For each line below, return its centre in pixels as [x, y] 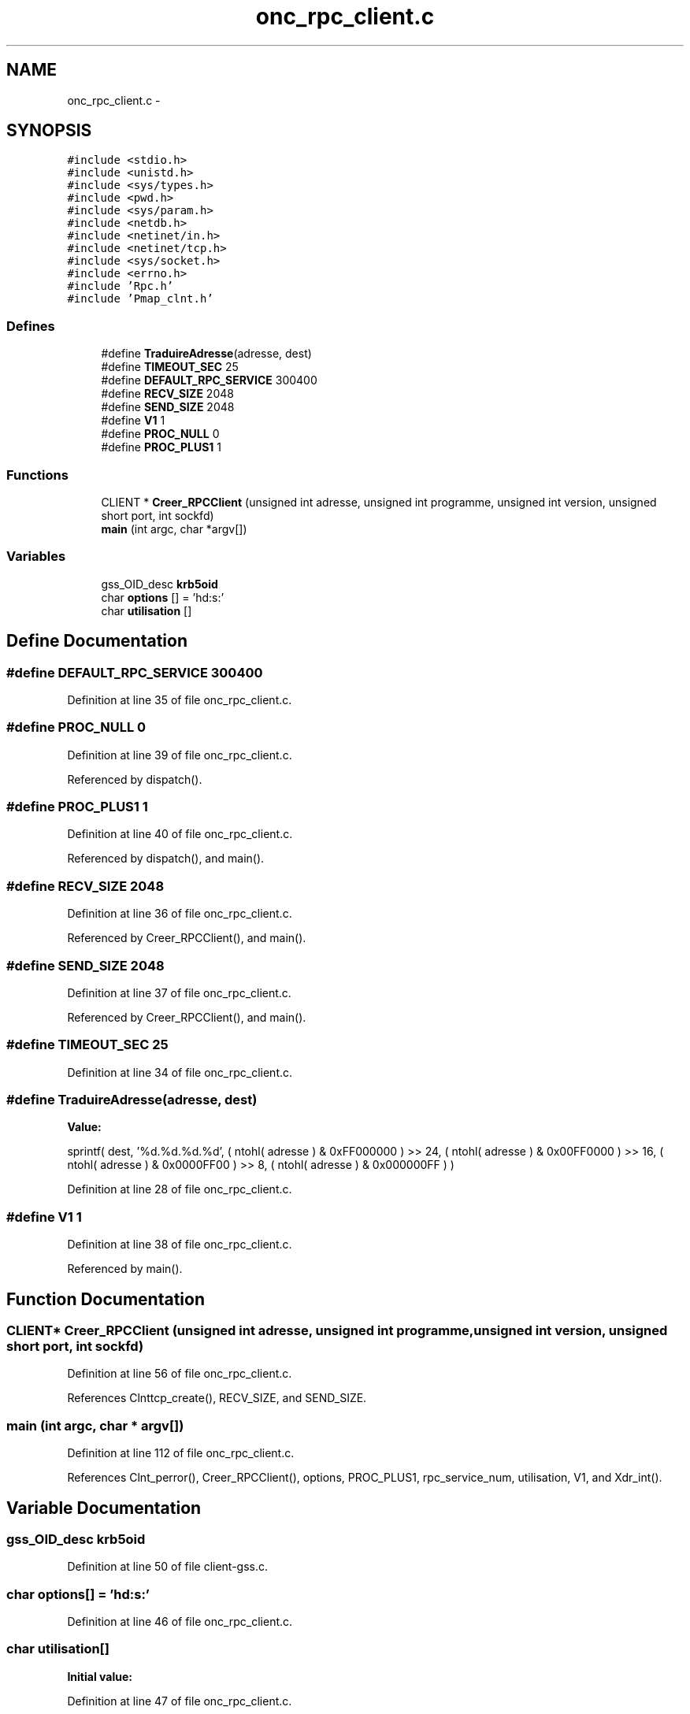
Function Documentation [106, 1299]
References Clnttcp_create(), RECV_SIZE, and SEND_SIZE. [217, 1398]
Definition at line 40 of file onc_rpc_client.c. [180, 834]
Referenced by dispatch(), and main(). [166, 859]
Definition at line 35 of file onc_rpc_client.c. [180, 699]
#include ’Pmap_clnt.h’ [140, 299]
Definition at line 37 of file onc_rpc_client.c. [179, 992]
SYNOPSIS [49, 131]
